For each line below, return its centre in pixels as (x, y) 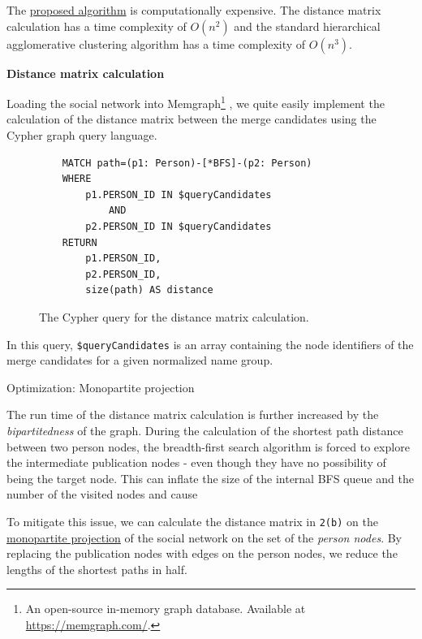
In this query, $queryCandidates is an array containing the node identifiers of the (210, 344)
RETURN (80, 242)
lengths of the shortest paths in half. (97, 569)
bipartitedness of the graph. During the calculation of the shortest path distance (205, 430)
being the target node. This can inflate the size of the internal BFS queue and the (210, 478)
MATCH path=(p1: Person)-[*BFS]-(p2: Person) (187, 163)
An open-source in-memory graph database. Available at (166, 609)
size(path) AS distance (149, 290)
